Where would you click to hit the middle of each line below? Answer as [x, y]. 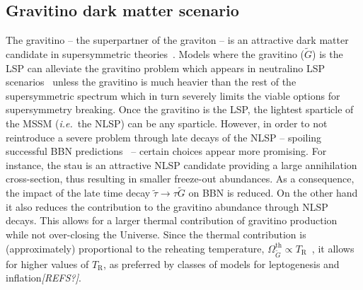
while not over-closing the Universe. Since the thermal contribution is [156, 234]
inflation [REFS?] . [44, 278]
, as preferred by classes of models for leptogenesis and [221, 263]
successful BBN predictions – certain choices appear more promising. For [166, 151]
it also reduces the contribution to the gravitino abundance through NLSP [167, 206]
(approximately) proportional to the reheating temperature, [135, 248]
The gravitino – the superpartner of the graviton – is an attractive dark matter [177, 40]
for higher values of [47, 263]
